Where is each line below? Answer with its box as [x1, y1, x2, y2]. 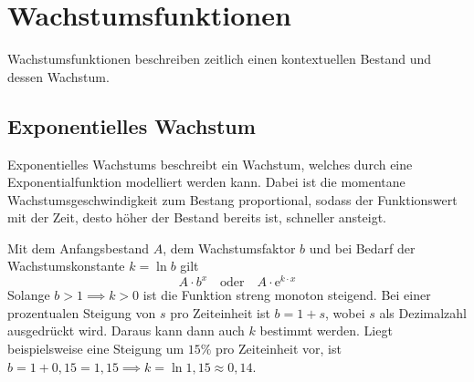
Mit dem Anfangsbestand [7, 238, 149, 257]
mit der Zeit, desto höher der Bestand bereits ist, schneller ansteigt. [7, 208, 386, 227]
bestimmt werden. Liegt [259, 321, 393, 340]
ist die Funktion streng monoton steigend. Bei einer [142, 285, 431, 305]
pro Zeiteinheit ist [170, 303, 270, 322]
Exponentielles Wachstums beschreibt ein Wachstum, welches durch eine [7, 154, 413, 173]
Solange [7, 285, 50, 305]
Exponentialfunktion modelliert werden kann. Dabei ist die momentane [7, 172, 406, 191]
